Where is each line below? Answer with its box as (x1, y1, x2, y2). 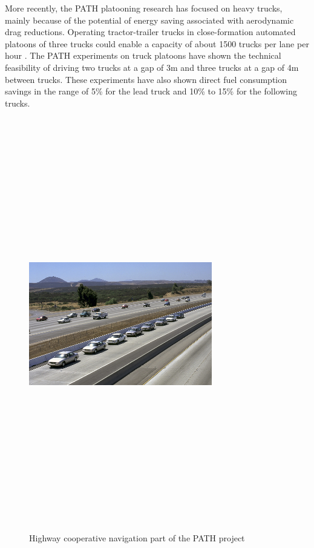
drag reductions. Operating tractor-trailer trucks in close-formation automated (5, 25, 296, 38)
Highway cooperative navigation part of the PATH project (29, 532, 245, 544)
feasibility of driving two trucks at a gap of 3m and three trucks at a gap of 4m (5, 61, 299, 73)
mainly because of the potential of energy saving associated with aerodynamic (5, 13, 294, 26)
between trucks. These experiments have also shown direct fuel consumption (5, 73, 287, 85)
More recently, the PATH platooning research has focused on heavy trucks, (5, 2, 283, 14)
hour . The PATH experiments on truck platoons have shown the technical (5, 49, 281, 62)
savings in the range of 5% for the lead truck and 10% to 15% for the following (5, 85, 297, 97)
